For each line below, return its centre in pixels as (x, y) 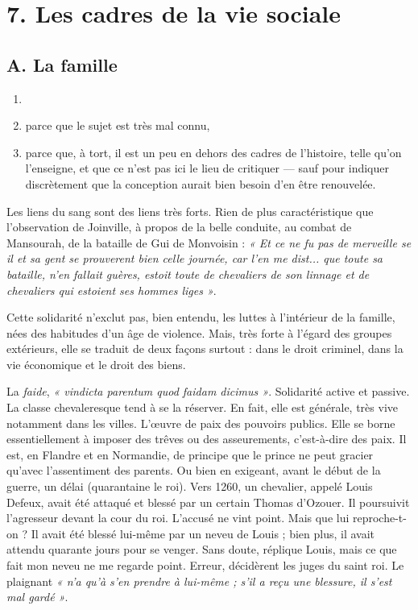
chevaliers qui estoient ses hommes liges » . (112, 290)
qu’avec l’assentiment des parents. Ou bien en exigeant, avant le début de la (194, 470)
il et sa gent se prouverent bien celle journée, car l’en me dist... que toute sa (195, 258)
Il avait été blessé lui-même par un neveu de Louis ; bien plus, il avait (203, 533)
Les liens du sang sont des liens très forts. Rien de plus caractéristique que (190, 211)
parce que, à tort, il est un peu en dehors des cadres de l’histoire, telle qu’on (213, 152)
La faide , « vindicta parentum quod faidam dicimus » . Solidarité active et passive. (208, 391)
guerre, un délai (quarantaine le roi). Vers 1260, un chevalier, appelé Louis (190, 486)
